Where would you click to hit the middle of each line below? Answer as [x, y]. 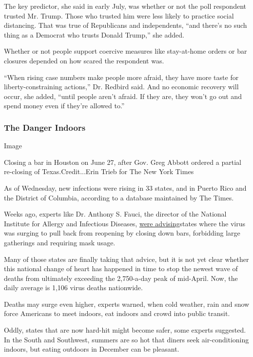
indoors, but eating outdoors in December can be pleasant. [92, 349]
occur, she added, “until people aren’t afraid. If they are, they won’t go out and [123, 96]
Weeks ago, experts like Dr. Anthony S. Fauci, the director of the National [115, 214]
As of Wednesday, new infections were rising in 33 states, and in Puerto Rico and [125, 188]
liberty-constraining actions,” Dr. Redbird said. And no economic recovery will [121, 87]
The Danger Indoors [45, 127]
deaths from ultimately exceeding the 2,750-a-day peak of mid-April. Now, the [121, 278]
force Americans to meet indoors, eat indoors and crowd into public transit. [117, 313]
